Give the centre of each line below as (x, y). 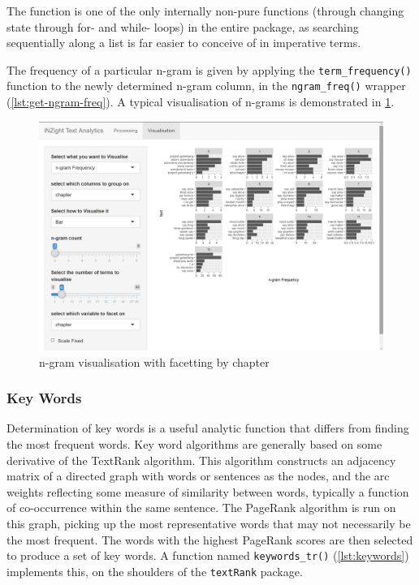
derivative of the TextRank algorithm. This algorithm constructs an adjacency (201, 460)
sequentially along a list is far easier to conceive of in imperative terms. (184, 43)
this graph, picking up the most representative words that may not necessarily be (209, 524)
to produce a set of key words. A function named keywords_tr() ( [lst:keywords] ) (208, 555)
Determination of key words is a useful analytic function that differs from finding (208, 428)
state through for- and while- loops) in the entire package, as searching (183, 26)
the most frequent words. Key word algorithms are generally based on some (194, 444)
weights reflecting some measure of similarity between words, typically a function (208, 491)
